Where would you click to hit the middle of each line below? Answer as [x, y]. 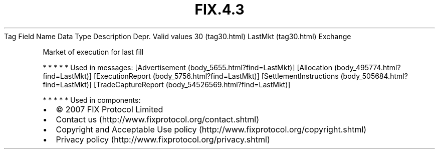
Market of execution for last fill [93, 52]
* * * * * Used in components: [92, 100]
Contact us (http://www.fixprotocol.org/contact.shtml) [158, 119]
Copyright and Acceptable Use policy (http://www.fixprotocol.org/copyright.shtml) [211, 129]
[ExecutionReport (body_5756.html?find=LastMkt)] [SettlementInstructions [216, 76]
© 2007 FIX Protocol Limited [109, 109]
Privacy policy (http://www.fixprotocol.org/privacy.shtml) [163, 139]
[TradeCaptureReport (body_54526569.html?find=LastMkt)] [192, 84]
